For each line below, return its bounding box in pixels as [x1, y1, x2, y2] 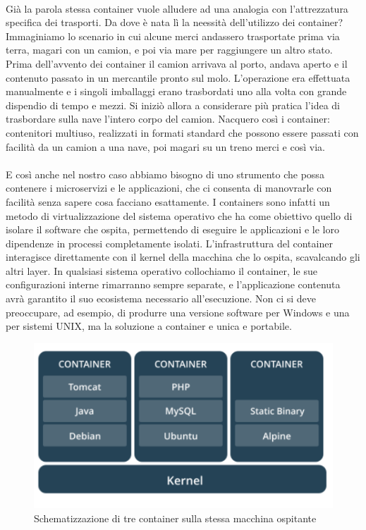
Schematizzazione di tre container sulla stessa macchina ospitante [34, 510, 317, 525]
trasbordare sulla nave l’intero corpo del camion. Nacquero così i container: [6, 111, 330, 126]
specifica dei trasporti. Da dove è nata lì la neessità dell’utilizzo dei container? [6, 15, 343, 30]
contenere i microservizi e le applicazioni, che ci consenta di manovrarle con [6, 180, 332, 195]
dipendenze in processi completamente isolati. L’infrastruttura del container [6, 235, 333, 250]
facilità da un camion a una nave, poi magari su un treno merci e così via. [6, 139, 325, 154]
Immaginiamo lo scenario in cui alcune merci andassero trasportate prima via [6, 28, 340, 43]
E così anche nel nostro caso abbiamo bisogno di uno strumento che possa [6, 166, 324, 181]
